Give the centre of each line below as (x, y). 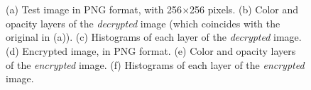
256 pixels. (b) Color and (244, 9)
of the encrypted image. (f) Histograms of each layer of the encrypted (155, 64)
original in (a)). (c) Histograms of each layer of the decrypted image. (154, 37)
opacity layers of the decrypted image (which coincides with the (143, 23)
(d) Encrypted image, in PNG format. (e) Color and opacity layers (151, 50)
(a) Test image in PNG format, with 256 (94, 9)
